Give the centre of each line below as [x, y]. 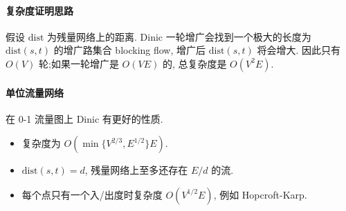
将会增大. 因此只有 [299, 50]
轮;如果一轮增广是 [79, 63]
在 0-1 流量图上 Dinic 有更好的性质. [84, 118]
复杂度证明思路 [39, 10]
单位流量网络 [35, 92]
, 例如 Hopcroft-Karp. [260, 194]
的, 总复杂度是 [194, 63]
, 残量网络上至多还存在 [136, 170]
